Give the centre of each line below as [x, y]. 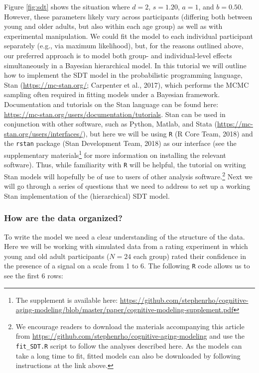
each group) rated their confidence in [190, 256]
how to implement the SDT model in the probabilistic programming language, [123, 75]
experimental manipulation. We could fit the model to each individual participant [129, 36]
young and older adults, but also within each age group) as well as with [113, 26]
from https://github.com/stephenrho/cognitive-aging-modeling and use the [130, 336]
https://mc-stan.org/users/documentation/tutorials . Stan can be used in [115, 114]
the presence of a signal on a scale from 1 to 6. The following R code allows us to [127, 266]
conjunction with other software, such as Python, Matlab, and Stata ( [111, 124]
